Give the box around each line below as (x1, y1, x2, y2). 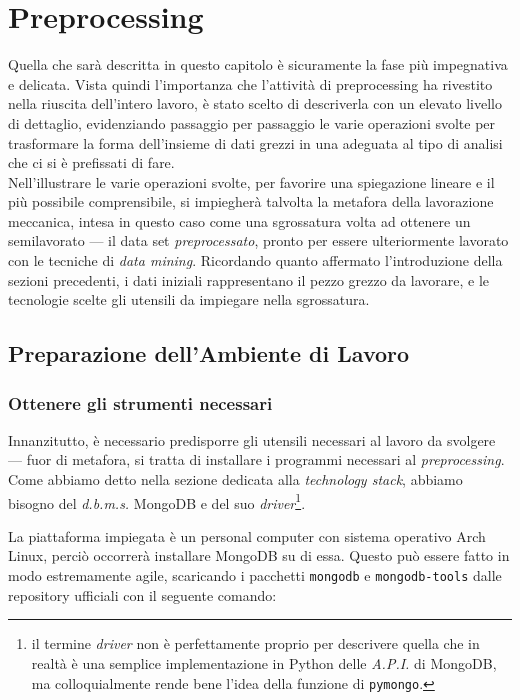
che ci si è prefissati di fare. (8, 152, 175, 173)
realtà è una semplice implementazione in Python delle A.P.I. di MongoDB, (31, 652, 497, 673)
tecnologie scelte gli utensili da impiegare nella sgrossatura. (8, 289, 370, 310)
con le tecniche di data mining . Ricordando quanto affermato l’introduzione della (8, 250, 503, 271)
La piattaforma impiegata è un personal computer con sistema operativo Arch (8, 525, 486, 546)
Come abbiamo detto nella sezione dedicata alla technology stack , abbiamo (8, 469, 463, 490)
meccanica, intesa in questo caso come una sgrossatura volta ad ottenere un (8, 210, 471, 231)
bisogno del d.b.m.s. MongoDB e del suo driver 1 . (8, 489, 306, 513)
